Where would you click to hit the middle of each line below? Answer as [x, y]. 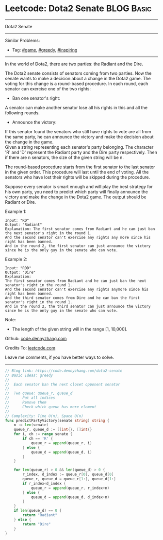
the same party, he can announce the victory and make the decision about [79, 137]
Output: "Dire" [20, 272]
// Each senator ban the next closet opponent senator [63, 384]
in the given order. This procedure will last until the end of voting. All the [77, 172]
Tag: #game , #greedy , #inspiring [45, 50]
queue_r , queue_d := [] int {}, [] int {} [53, 430]
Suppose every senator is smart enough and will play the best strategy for [79, 186]
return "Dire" [37, 524]
